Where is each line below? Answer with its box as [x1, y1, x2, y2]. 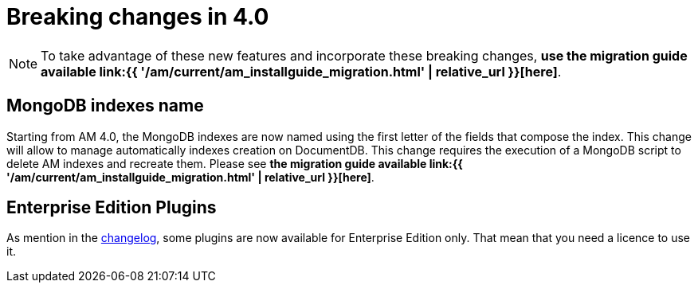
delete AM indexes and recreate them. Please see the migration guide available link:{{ [6, 156, 463, 170]
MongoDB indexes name [6, 96, 204, 116]
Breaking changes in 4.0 [6, 3, 269, 30]
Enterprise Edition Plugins [6, 197, 217, 218]
